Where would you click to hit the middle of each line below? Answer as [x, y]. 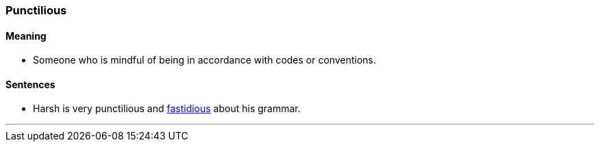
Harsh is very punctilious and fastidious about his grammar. [167, 109]
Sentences [30, 84]
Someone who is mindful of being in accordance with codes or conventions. [205, 60]
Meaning [26, 36]
